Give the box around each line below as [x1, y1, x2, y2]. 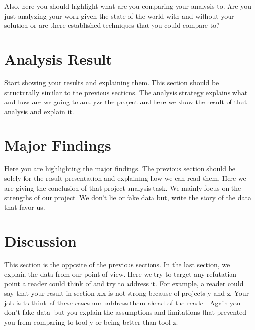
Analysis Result [4, 49, 112, 69]
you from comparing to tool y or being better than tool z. [4, 317, 178, 327]
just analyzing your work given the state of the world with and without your [4, 10, 234, 21]
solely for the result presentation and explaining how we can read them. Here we [4, 173, 246, 183]
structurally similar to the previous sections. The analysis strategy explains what [4, 87, 248, 97]
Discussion [4, 230, 76, 251]
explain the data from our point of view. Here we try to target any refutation [4, 269, 237, 279]
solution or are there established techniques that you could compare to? [4, 20, 220, 30]
